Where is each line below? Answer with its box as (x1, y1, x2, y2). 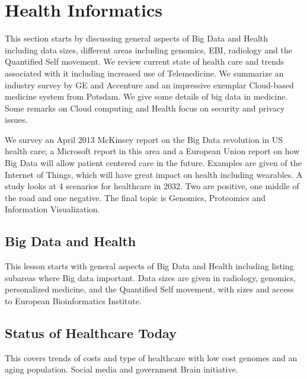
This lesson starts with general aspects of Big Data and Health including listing (5, 260, 294, 272)
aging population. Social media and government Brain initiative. (5, 363, 238, 375)
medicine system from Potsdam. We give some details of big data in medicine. (5, 90, 288, 103)
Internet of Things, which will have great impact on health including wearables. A (5, 168, 303, 180)
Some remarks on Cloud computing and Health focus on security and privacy (5, 101, 285, 114)
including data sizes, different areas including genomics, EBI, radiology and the (5, 43, 292, 56)
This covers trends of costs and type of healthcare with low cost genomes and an (5, 351, 298, 364)
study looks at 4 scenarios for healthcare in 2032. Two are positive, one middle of (5, 180, 299, 192)
